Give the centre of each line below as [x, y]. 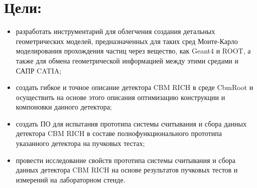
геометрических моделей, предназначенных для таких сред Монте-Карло [127, 41]
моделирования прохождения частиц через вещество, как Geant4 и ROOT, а [133, 51]
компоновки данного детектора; [64, 107]
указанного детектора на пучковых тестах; [80, 143]
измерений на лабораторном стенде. [71, 179]
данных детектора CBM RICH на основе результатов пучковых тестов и [127, 170]
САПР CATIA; [39, 70]
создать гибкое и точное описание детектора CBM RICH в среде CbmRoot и [135, 87]
